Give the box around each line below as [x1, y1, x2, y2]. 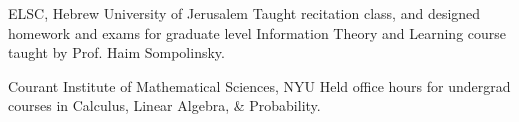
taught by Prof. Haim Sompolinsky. [8, 42, 225, 63]
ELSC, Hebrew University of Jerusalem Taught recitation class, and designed [8, 3, 481, 23]
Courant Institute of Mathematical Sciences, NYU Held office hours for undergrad [8, 75, 511, 96]
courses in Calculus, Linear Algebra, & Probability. [8, 95, 321, 116]
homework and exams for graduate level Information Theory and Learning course [8, 22, 507, 43]
